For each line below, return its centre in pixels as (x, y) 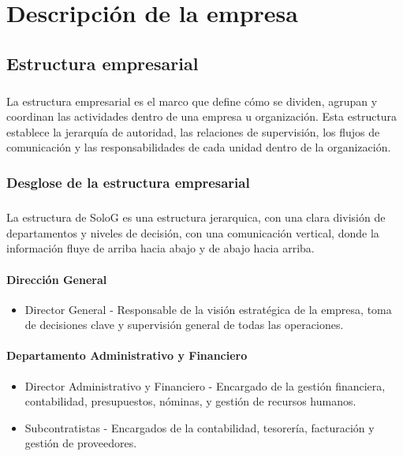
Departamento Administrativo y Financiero (127, 355)
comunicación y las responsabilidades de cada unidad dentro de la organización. (199, 147)
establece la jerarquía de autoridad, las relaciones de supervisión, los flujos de (193, 131)
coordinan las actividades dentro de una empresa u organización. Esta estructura (202, 116)
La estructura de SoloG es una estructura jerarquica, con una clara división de (196, 217)
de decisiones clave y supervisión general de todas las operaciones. (184, 325)
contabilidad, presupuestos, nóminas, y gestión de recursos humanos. (190, 401)
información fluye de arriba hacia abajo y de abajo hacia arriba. (160, 248)
